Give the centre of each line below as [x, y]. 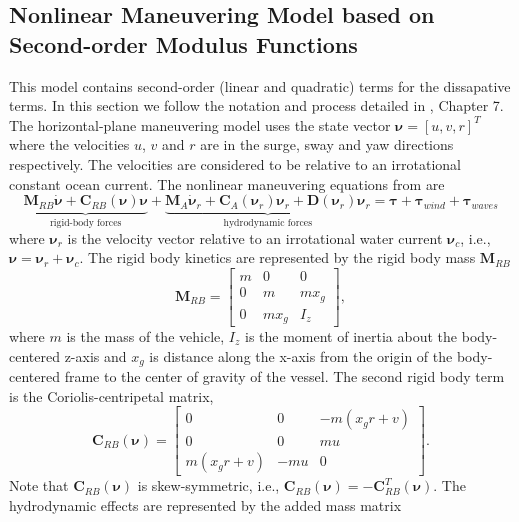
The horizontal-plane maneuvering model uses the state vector [200, 124]
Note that [39, 485]
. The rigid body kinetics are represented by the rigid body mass [277, 257]
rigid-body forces [85, 223]
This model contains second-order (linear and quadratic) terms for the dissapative [260, 85]
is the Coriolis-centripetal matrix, [111, 395]
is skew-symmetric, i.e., [208, 485]
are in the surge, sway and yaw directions [327, 144]
